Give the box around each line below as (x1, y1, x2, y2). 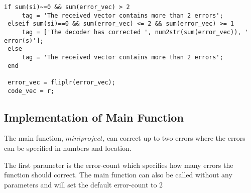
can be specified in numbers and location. (4, 143, 132, 153)
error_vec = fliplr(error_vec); (8, 78, 115, 86)
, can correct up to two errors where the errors (102, 133, 245, 143)
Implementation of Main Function (4, 109, 184, 125)
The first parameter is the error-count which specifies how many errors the (4, 159, 233, 170)
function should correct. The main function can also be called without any (4, 169, 232, 180)
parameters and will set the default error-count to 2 (4, 179, 163, 189)
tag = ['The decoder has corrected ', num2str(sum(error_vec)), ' (22, 28, 248, 36)
